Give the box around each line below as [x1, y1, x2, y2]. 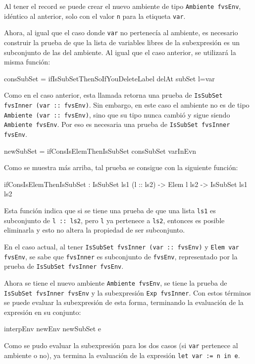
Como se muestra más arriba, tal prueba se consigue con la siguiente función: [4, 162, 238, 173]
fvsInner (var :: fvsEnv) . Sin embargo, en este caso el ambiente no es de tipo [4, 100, 250, 110]
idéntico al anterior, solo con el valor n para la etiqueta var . [4, 10, 186, 21]
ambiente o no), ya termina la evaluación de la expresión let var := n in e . [4, 350, 240, 360]
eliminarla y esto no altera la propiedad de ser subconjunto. [4, 225, 185, 235]
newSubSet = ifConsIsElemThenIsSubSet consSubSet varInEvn [4, 145, 197, 156]
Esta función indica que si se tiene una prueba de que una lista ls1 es [4, 205, 216, 215]
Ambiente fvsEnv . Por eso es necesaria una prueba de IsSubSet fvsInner [4, 119, 230, 129]
